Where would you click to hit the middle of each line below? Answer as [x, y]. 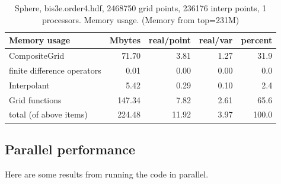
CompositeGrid [37, 55]
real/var [216, 40]
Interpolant [29, 85]
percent [257, 40]
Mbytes [125, 40]
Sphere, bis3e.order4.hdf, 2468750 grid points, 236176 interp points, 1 [140, 8]
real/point [170, 40]
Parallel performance [70, 149]
